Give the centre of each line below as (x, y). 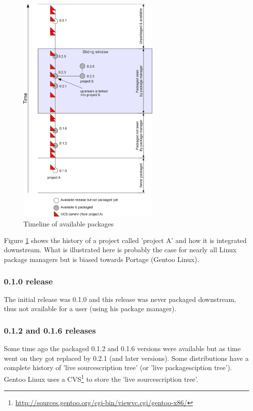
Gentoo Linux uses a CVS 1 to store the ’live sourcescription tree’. (101, 378)
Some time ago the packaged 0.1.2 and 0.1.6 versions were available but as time (122, 348)
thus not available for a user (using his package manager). (90, 308)
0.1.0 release (28, 281)
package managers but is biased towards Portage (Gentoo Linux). (102, 259)
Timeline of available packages (69, 224)
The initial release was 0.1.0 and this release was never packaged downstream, (120, 299)
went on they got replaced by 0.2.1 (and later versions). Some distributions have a (126, 358)
